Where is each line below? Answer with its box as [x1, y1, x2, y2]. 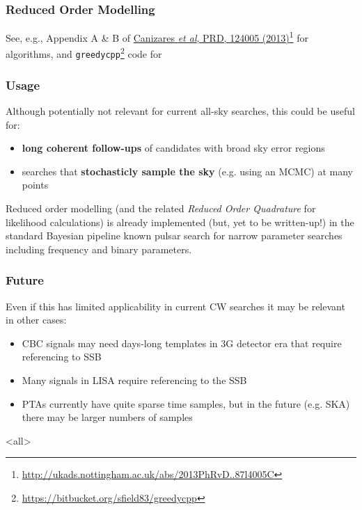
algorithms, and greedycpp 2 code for [6, 45, 162, 61]
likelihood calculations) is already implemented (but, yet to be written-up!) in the [6, 214, 354, 229]
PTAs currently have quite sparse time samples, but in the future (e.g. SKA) [22, 396, 350, 411]
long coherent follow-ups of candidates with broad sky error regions [22, 141, 325, 155]
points [22, 177, 49, 192]
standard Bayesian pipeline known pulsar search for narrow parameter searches [6, 228, 343, 243]
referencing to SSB [22, 349, 102, 364]
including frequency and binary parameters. [6, 241, 192, 256]
